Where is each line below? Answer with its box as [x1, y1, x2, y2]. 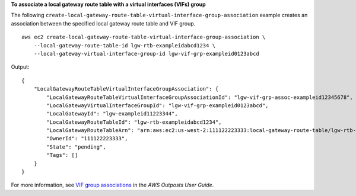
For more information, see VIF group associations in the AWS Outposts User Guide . [11, 181, 214, 189]
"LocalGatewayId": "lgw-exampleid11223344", [46, 110, 178, 117]
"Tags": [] [46, 152, 78, 159]
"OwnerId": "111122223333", [46, 135, 128, 142]
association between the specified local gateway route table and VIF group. [11, 20, 196, 27]
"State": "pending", [46, 143, 106, 150]
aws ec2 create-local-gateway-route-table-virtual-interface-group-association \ [21, 34, 266, 41]
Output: [11, 63, 30, 70]
